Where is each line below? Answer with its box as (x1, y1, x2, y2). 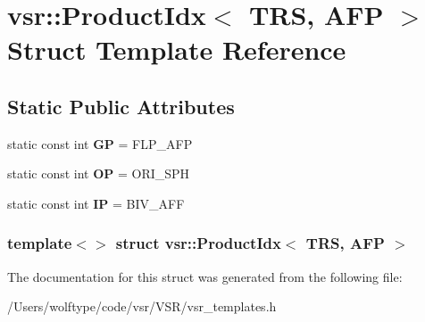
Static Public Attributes (7, 92, 235, 120)
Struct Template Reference (7, 31, 346, 68)
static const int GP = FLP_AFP (7, 134, 193, 153)
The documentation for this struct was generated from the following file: (7, 267, 403, 285)
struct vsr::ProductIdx (115, 232, 281, 254)
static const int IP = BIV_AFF (7, 194, 185, 212)
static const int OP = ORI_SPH (7, 164, 190, 183)
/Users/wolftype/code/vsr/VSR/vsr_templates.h (7, 297, 277, 316)
